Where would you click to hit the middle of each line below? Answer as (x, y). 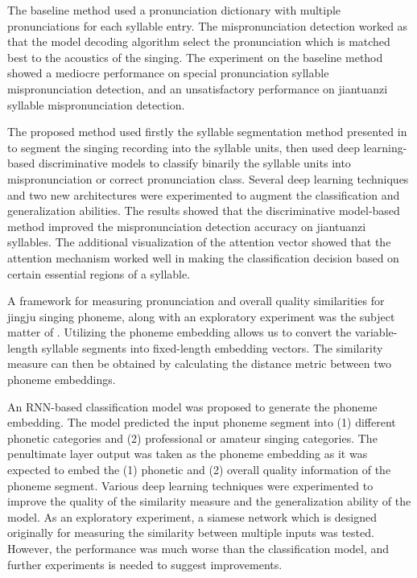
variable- (376, 332)
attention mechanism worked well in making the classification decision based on (203, 257)
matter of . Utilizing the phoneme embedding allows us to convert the (180, 332)
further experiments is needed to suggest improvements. (145, 564)
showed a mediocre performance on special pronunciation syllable (168, 73)
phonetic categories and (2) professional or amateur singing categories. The (192, 438)
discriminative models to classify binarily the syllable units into (194, 163)
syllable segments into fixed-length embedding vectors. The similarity (212, 347)
